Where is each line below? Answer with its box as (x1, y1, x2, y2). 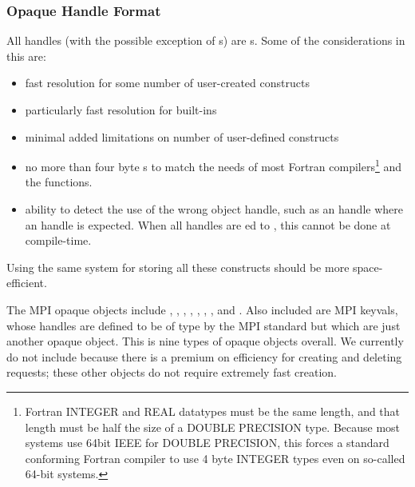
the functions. (25, 174, 93, 190)
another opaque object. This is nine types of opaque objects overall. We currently (6, 333, 404, 349)
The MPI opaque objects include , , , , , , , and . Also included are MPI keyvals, (6, 301, 398, 317)
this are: (6, 47, 46, 64)
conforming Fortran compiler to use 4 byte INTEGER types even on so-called (25, 449, 405, 466)
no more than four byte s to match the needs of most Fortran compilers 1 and (25, 156, 402, 174)
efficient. (6, 274, 47, 291)
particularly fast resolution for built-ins (25, 102, 217, 118)
